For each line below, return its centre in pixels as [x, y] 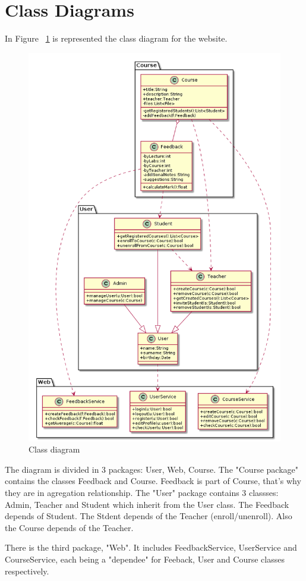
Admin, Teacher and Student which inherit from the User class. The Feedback [147, 504]
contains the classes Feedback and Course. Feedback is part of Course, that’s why [153, 481]
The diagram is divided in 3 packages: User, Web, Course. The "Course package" [152, 469]
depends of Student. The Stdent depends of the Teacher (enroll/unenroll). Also [149, 516]
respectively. [27, 571]
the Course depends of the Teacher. [69, 527]
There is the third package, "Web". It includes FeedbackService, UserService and [151, 547]
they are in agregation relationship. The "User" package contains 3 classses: [142, 492]
